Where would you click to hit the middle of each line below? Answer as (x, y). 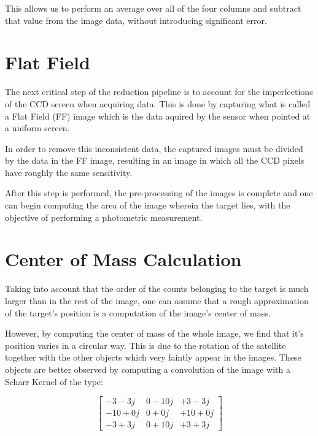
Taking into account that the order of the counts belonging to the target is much (157, 289)
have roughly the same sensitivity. (69, 172)
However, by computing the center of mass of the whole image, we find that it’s (154, 333)
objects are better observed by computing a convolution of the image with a (148, 369)
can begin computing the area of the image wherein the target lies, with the (148, 205)
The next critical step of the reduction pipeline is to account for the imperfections (159, 92)
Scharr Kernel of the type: (54, 381)
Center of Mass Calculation (123, 259)
